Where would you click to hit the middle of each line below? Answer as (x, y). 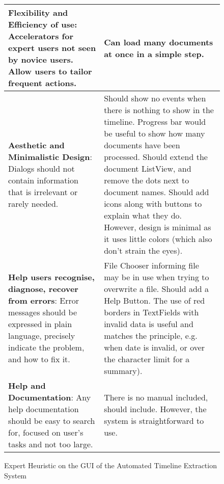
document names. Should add (157, 192)
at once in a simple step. (154, 53)
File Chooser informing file (151, 265)
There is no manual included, (156, 397)
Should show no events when (155, 98)
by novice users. (41, 59)
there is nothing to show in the (159, 110)
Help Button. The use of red (155, 300)
